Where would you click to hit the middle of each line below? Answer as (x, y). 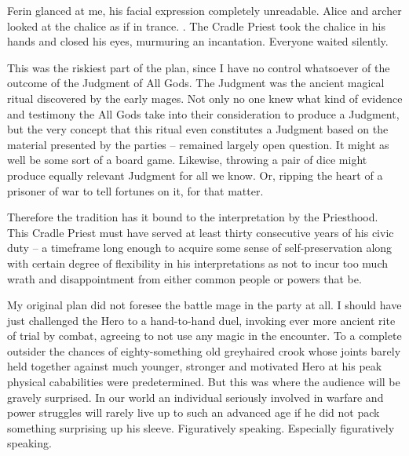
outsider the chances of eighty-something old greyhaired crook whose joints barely (204, 350)
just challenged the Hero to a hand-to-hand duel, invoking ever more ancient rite (201, 320)
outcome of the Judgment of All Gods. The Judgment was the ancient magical (196, 83)
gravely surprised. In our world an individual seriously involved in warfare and (195, 397)
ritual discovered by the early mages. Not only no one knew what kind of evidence (205, 98)
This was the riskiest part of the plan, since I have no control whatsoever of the (199, 67)
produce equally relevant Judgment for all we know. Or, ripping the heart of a (195, 175)
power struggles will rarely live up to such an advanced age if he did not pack (194, 412)
